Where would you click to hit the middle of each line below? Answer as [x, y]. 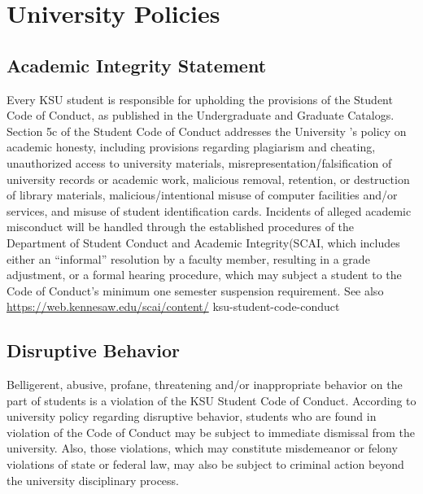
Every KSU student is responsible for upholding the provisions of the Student [200, 99]
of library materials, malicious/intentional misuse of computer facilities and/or [202, 195]
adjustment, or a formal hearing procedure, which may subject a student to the [204, 275]
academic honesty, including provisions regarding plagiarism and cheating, [191, 147]
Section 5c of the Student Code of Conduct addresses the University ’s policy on [207, 131]
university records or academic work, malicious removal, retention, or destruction [208, 179]
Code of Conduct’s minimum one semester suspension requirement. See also [195, 290]
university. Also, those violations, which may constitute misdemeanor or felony [202, 448]
